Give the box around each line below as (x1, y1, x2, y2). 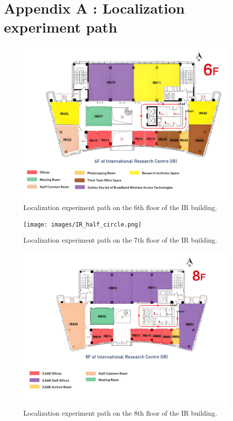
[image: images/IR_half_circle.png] (23, 221, 142, 228)
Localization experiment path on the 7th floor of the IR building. (23, 235, 217, 245)
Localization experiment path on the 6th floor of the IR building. (23, 202, 217, 212)
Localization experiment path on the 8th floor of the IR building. (23, 408, 217, 418)
